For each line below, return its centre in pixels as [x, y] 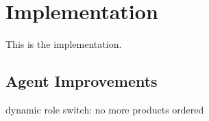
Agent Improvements [82, 81]
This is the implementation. [64, 44]
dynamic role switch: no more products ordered [105, 109]
